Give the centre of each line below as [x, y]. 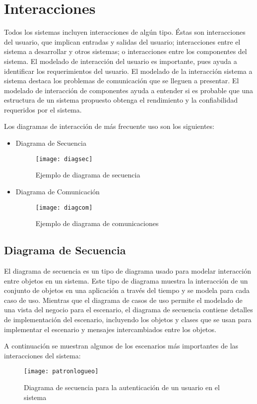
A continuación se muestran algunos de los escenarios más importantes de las [121, 346]
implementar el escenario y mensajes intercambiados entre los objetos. [110, 329]
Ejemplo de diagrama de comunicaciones [97, 223]
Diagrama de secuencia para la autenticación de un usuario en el [122, 387]
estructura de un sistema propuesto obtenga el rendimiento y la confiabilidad [121, 100]
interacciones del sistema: [42, 355]
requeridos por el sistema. [43, 109]
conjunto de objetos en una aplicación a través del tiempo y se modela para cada [127, 290]
